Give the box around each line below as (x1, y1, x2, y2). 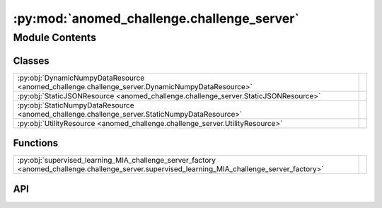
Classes (13, 54, 50, 67)
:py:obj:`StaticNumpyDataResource (17, 100, 134, 110)
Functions (13, 137, 59, 149)
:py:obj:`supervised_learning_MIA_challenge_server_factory (17, 156, 216, 166)
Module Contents (13, 31, 97, 44)
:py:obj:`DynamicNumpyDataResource (17, 73, 145, 83)
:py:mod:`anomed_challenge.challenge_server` (13, 11, 300, 26)
